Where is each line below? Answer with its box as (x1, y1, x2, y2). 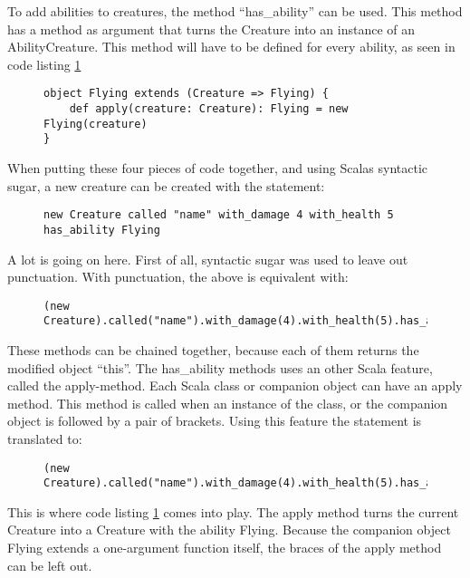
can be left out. (7, 555, 92, 574)
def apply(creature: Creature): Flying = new (69, 102, 349, 116)
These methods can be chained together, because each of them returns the (7, 341, 419, 359)
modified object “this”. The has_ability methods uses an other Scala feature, (7, 358, 433, 377)
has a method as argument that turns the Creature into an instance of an (7, 19, 416, 38)
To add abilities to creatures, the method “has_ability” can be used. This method (7, 2, 463, 20)
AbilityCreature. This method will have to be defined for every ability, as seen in (7, 37, 456, 56)
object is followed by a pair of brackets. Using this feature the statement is (7, 411, 422, 430)
